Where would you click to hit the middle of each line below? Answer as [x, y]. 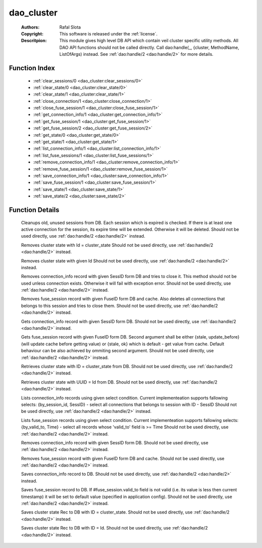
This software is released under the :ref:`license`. [108, 33]
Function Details [34, 210]
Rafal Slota [70, 27]
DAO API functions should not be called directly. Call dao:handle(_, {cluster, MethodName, [149, 47]
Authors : [30, 27]
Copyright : [32, 33]
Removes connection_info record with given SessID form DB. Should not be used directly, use [115, 443]
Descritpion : [34, 41]
